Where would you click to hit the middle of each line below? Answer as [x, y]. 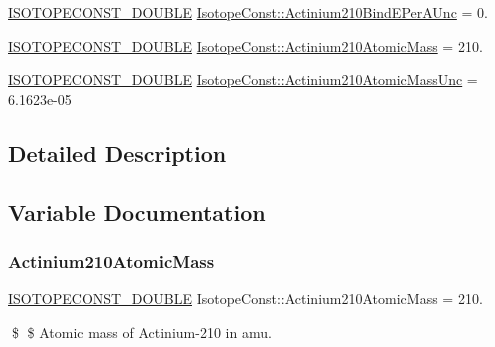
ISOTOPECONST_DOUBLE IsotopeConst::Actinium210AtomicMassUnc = [243, 79]
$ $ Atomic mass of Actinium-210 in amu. [141, 331]
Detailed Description [117, 152]
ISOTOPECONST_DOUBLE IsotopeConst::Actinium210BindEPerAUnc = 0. [248, 12]
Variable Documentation [137, 211]
